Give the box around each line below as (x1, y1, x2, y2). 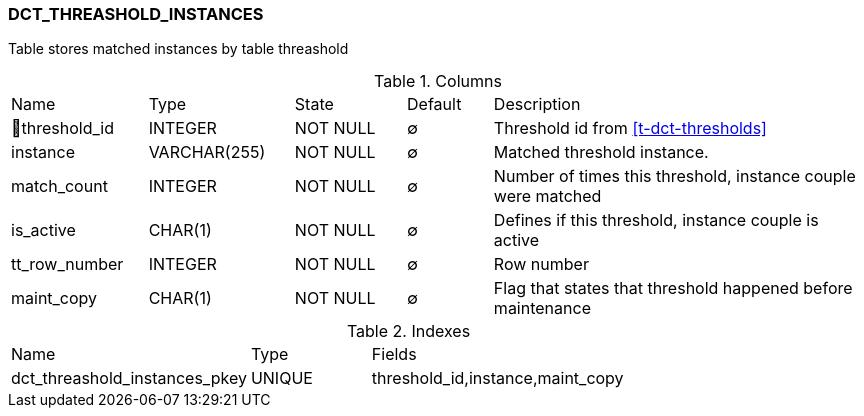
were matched (493, 186, 602, 207)
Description (493, 94, 581, 115)
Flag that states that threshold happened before (493, 278, 853, 299)
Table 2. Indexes (346, 321, 471, 342)
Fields (371, 344, 417, 365)
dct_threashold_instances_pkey (11, 368, 247, 389)
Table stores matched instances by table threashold (8, 40, 349, 58)
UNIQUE (250, 368, 313, 389)
